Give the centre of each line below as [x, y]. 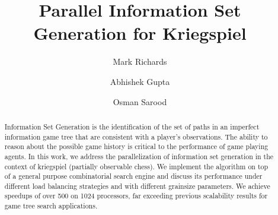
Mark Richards [140, 61]
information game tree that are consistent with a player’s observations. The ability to [136, 136]
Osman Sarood [140, 101]
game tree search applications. [51, 206]
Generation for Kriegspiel [140, 33]
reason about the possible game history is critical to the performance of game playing [136, 146]
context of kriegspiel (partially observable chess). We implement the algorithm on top [136, 166]
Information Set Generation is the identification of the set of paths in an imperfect [132, 126]
